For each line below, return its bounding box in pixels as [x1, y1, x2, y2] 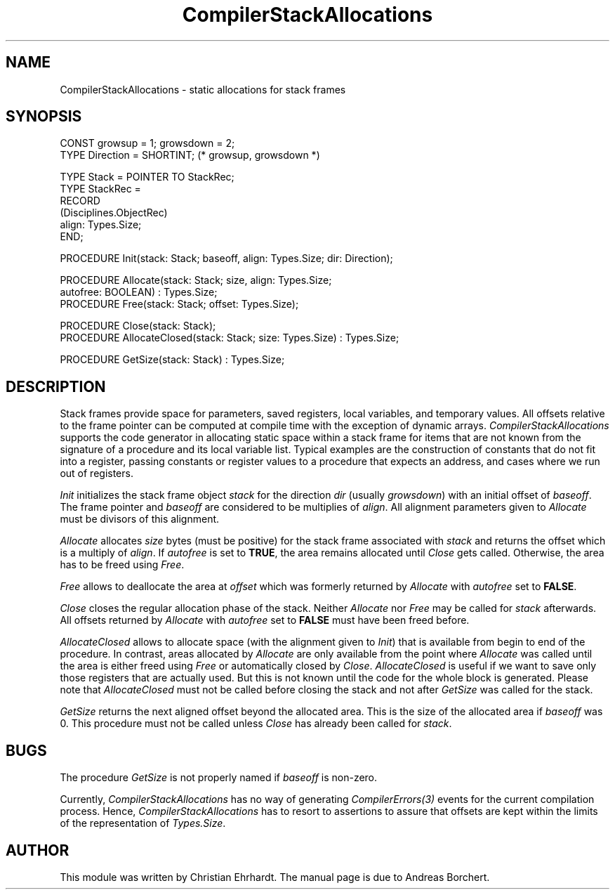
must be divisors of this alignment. [60, 513, 220, 525]
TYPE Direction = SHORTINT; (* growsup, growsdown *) [60, 149, 320, 162]
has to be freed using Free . [60, 558, 185, 571]
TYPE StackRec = [60, 183, 141, 195]
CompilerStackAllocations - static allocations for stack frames [60, 83, 346, 96]
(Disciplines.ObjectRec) [60, 207, 168, 219]
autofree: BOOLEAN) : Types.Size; [60, 286, 218, 299]
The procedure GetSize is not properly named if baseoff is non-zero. [60, 771, 378, 784]
